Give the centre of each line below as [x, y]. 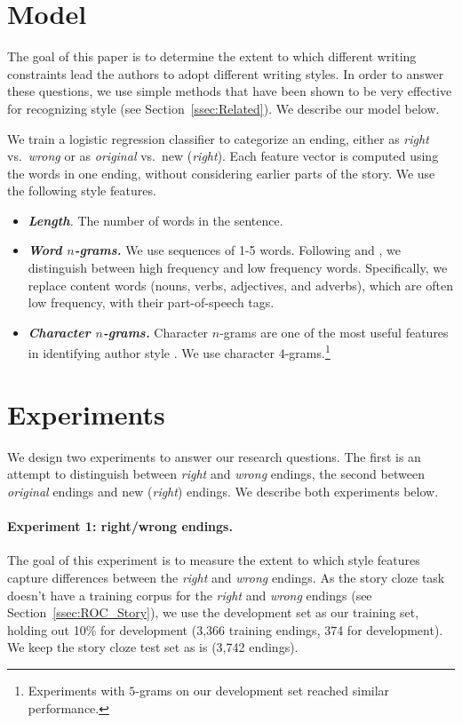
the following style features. [82, 191]
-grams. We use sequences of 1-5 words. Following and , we [237, 250]
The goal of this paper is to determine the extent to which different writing [212, 56]
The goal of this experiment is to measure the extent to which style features [214, 560]
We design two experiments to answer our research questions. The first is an [214, 456]
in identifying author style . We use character [151, 353]
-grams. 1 [307, 352]
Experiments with [76, 690]
